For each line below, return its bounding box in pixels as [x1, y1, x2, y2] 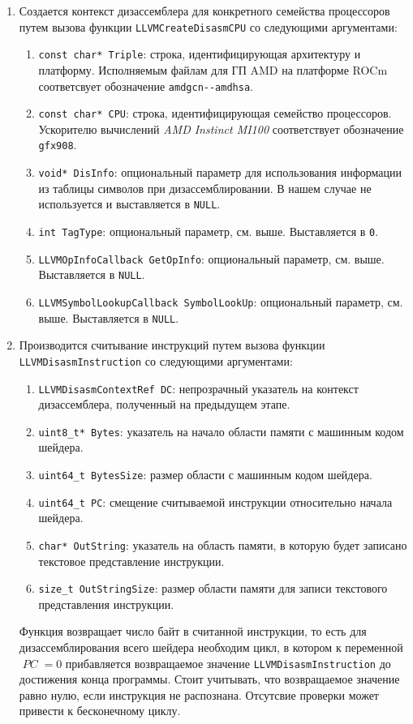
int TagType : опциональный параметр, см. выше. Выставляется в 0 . [38, 222, 379, 239]
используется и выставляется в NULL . [38, 195, 221, 212]
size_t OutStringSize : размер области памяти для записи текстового [38, 580, 388, 597]
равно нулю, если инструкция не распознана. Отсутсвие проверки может [19, 686, 379, 703]
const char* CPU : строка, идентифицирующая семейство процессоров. [38, 105, 392, 122]
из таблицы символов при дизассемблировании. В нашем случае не [38, 179, 372, 196]
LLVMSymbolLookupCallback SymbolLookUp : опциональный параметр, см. [38, 293, 403, 310]
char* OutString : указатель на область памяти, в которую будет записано [38, 536, 407, 553]
